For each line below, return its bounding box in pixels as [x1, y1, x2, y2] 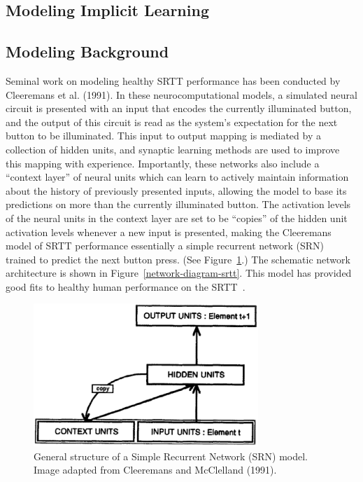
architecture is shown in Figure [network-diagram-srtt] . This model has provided [6, 266, 352, 280]
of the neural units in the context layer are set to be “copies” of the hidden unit [6, 210, 348, 225]
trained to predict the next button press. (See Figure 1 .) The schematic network [6, 252, 350, 266]
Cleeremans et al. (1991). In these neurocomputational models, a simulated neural [6, 87, 357, 102]
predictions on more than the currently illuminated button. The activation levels [6, 197, 351, 212]
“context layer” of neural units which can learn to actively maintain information [6, 170, 349, 184]
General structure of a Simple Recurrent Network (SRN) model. [34, 448, 308, 463]
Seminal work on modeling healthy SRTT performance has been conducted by [6, 73, 341, 88]
